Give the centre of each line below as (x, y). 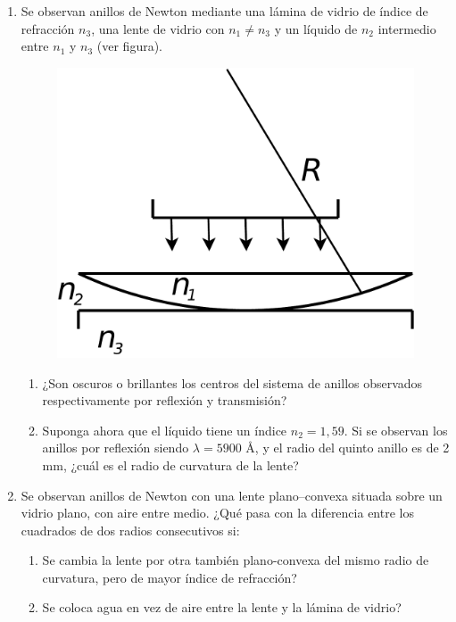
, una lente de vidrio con (158, 28)
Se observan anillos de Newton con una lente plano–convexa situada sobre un (232, 495)
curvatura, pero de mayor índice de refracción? (170, 577)
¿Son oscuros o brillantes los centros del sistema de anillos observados (232, 382)
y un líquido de (316, 28)
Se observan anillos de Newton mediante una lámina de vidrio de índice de (224, 11)
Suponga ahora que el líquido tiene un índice (165, 430)
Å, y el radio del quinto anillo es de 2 (348, 448)
